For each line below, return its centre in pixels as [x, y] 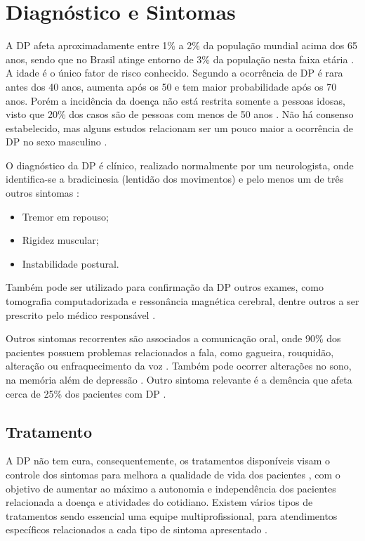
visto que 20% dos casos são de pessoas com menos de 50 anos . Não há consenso [180, 114]
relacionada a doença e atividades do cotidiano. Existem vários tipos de [159, 502]
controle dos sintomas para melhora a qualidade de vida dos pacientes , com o [173, 474]
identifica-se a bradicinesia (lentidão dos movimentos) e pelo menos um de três [175, 179]
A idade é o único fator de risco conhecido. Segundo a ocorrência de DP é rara [174, 73]
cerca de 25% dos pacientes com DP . [86, 393]
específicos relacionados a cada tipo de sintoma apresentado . [137, 529]
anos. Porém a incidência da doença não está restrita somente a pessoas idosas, [175, 100]
